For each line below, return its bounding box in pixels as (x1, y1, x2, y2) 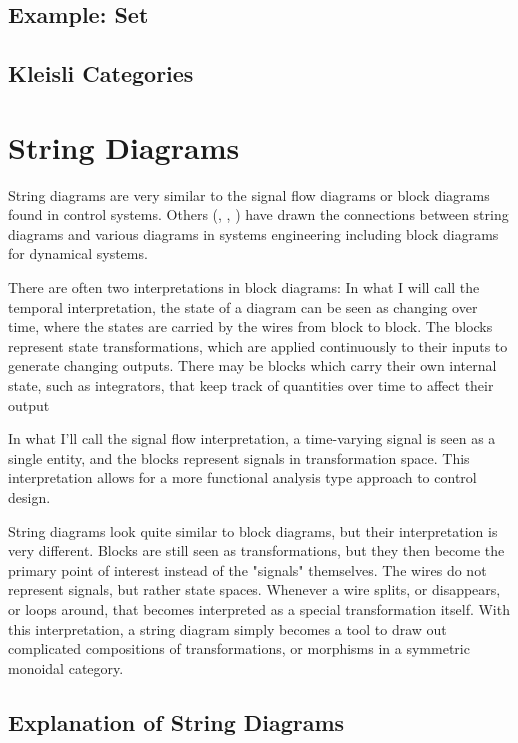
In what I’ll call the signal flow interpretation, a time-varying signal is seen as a (8, 428, 496, 449)
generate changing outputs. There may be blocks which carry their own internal (8, 355, 497, 376)
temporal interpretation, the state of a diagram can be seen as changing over (8, 296, 478, 317)
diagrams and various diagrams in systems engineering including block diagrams (8, 223, 499, 244)
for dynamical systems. (8, 243, 148, 264)
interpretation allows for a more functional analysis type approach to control (8, 467, 477, 488)
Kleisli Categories (8, 58, 194, 89)
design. (8, 487, 51, 507)
